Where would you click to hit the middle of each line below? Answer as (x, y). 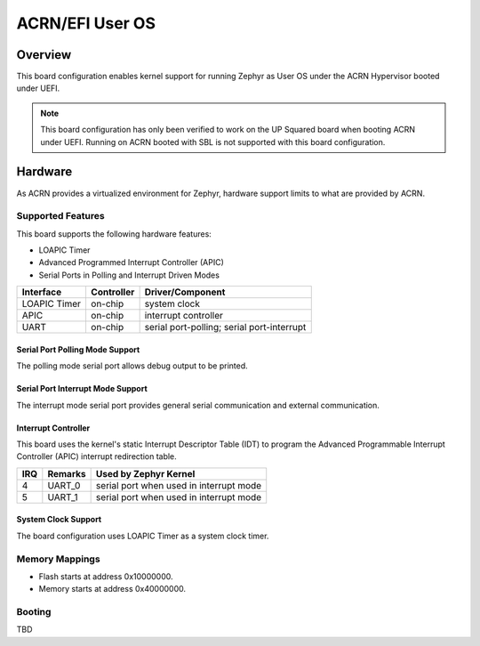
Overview (44, 55)
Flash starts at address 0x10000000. (106, 576)
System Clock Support (59, 520)
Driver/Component (185, 292)
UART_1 (63, 497)
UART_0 (64, 485)
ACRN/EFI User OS (86, 23)
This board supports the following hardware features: (114, 234)
